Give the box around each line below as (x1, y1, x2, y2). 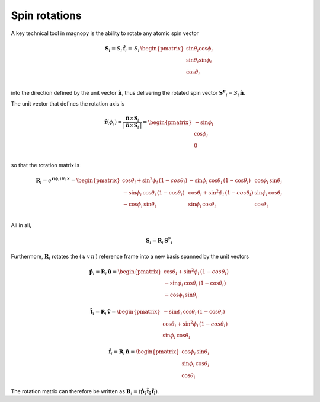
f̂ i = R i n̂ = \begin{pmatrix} (108, 349, 180, 357)
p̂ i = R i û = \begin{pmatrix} (89, 268, 162, 276)
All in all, (11, 221, 32, 228)
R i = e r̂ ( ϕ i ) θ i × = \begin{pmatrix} (36, 176, 121, 185)
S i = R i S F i (145, 236, 173, 245)
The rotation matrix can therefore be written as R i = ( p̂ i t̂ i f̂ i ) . (11, 387, 159, 396)
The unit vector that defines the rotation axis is (11, 100, 125, 107)
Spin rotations (11, 9, 82, 22)
